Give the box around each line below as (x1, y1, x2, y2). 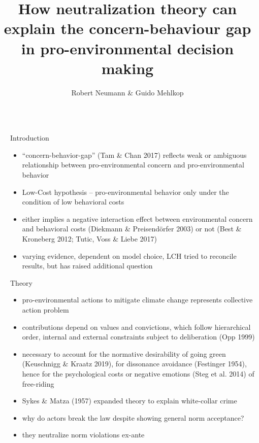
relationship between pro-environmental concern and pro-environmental (22, 159, 244, 170)
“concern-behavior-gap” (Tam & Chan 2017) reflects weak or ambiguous (22, 149, 247, 160)
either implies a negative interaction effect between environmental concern (22, 213, 253, 224)
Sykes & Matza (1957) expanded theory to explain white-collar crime (22, 395, 237, 406)
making (101, 57, 154, 78)
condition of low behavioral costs (22, 196, 124, 207)
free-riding (22, 378, 54, 389)
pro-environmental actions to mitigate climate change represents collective (22, 294, 253, 305)
